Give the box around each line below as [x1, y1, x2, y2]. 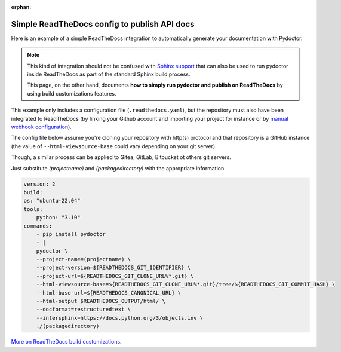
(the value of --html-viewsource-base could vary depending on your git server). [11, 142, 217, 149]
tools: [23, 206, 43, 212]
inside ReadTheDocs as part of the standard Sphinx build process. [27, 71, 191, 78]
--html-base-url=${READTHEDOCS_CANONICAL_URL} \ [36, 289, 182, 296]
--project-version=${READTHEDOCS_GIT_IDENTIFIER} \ [36, 264, 191, 271]
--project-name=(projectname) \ [36, 256, 131, 263]
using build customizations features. [27, 90, 116, 97]
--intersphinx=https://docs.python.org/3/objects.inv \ [36, 314, 204, 321]
